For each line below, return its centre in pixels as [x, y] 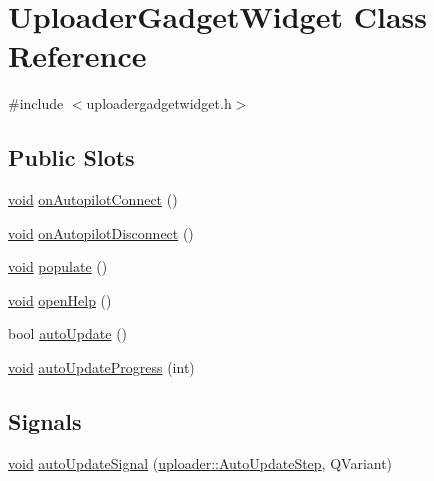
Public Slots [71, 157]
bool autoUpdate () [68, 333]
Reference [77, 55]
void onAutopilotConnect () [93, 199]
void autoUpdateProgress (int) [101, 367]
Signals [45, 421]
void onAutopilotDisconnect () [101, 232]
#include [36, 103]
